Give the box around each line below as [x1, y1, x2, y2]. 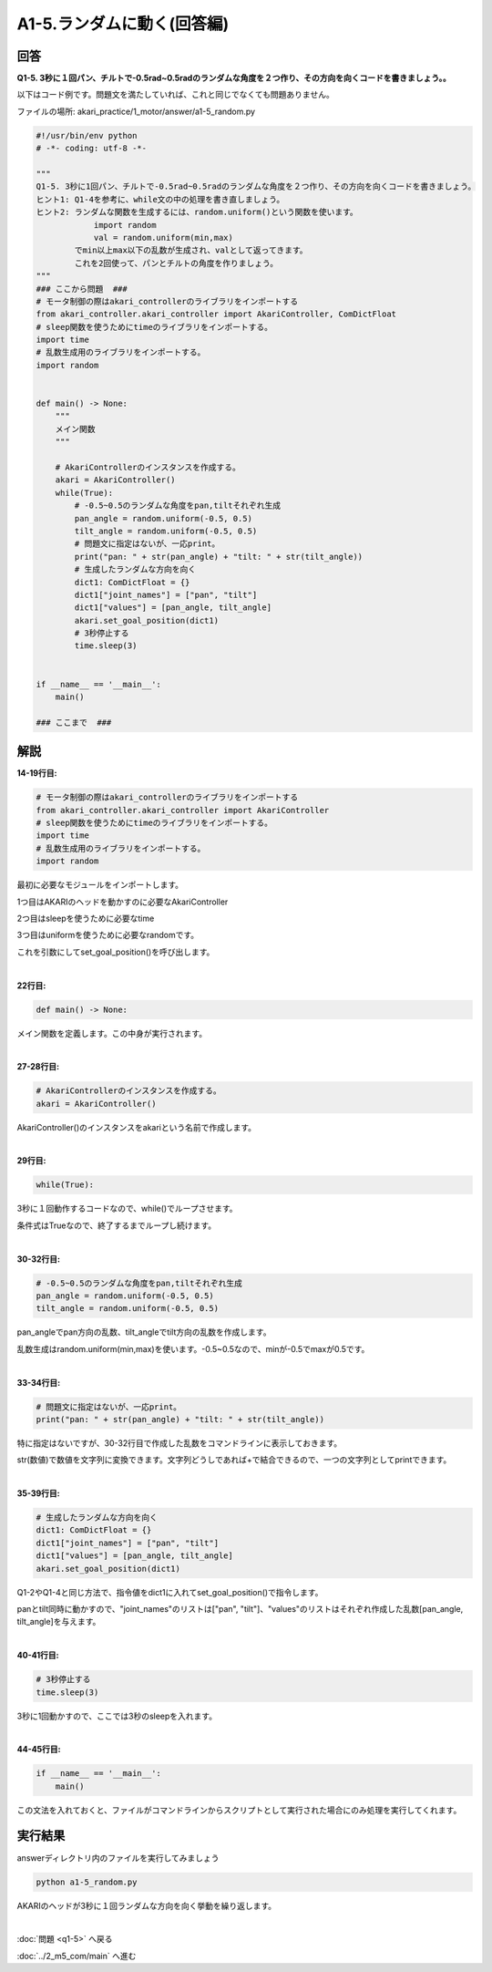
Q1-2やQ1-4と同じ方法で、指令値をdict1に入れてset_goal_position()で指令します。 [16, 1586, 323, 1597]
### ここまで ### [36, 717, 112, 728]
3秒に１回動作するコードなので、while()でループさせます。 [16, 1203, 238, 1214]
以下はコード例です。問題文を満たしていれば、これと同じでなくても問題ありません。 [16, 89, 334, 100]
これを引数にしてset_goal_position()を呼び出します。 [16, 946, 215, 957]
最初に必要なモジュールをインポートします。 [16, 880, 184, 891]
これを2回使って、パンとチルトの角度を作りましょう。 [74, 258, 278, 268]
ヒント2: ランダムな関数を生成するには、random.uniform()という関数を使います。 [36, 207, 359, 218]
